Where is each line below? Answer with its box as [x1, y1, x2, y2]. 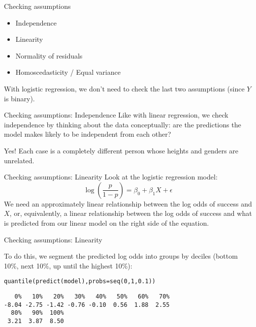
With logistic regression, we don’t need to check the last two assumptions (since [4, 83, 245, 93]
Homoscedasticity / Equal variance [15, 67, 121, 77]
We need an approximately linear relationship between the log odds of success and [4, 198, 252, 208]
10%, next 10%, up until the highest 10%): [4, 260, 132, 270]
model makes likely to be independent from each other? [4, 129, 171, 139]
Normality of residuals [15, 50, 83, 60]
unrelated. [4, 155, 34, 165]
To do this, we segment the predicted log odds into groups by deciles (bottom [4, 251, 238, 261]
